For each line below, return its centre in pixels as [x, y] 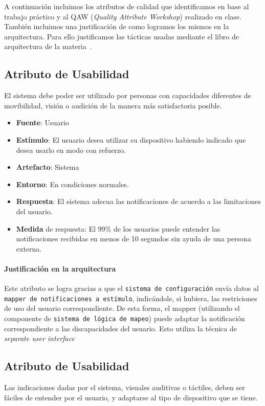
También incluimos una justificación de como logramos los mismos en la [117, 26]
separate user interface [39, 338]
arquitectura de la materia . [48, 46]
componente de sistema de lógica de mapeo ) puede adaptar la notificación [125, 318]
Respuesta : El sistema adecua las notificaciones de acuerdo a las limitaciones [138, 201]
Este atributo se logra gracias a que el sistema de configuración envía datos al [131, 288]
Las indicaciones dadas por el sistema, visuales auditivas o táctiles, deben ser [125, 387]
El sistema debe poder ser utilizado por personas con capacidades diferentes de [128, 95]
